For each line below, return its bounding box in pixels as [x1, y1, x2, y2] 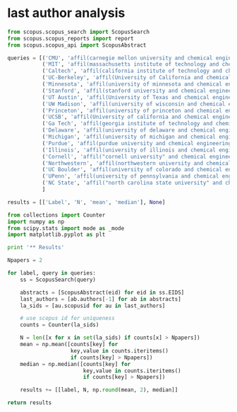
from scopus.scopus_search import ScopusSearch [7, 28, 150, 35]
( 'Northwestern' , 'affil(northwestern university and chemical [42, 159, 232, 167]
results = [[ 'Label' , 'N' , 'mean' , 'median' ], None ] [7, 198, 166, 206]
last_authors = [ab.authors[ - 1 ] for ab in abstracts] [20, 295, 181, 302]
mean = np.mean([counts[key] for [20, 341, 119, 348]
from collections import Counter [7, 211, 106, 219]
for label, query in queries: [7, 270, 97, 277]
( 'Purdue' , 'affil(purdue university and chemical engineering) [42, 139, 235, 147]
